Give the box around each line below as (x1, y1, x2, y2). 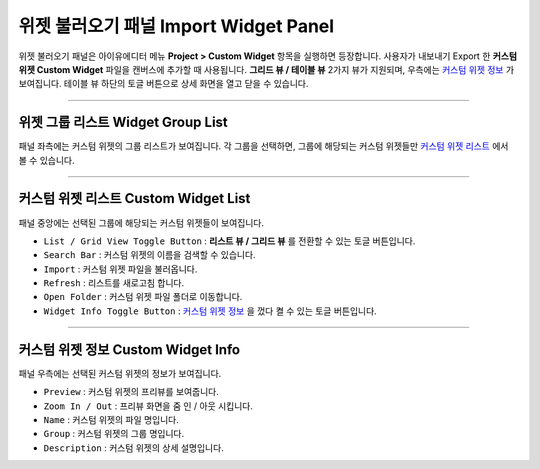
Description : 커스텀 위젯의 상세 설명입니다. (43, 441, 224, 454)
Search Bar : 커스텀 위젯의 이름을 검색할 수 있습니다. (43, 249, 256, 261)
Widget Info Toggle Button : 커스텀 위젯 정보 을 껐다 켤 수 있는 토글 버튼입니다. (43, 305, 377, 317)
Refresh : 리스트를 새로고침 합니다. (43, 277, 185, 289)
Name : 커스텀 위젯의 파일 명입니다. (43, 413, 180, 425)
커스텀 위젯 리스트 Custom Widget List (18, 190, 251, 207)
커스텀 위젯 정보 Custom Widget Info (18, 341, 240, 358)
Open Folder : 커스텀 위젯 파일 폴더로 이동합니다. (43, 291, 243, 303)
